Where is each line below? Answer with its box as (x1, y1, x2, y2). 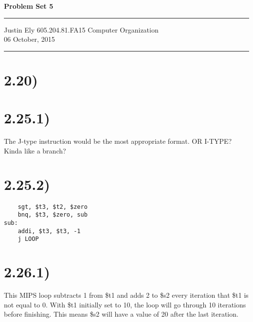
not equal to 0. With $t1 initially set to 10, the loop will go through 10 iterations (4, 299, 246, 309)
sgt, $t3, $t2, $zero (18, 203, 88, 210)
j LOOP (18, 236, 39, 243)
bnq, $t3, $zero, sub (18, 211, 88, 219)
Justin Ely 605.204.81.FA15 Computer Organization (4, 24, 159, 34)
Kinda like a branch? (4, 145, 66, 155)
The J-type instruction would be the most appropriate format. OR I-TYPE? (4, 136, 232, 146)
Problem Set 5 (4, 1, 54, 11)
